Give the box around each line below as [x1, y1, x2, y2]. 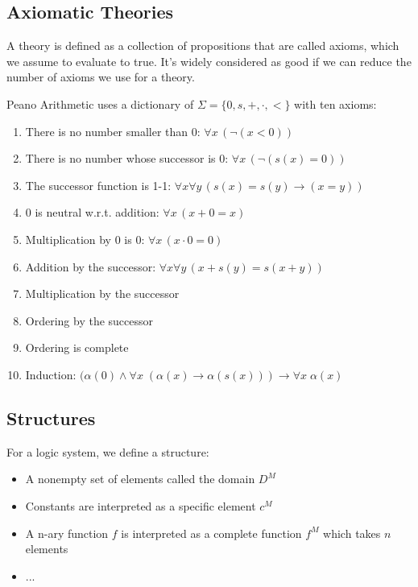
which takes [323, 524, 381, 541]
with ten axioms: [294, 95, 377, 112]
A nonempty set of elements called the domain [25, 470, 255, 487]
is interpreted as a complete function [121, 524, 302, 541]
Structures [6, 405, 96, 430]
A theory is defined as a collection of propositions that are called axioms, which [6, 37, 399, 54]
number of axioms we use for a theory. [6, 68, 195, 85]
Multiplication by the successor [25, 285, 180, 302]
